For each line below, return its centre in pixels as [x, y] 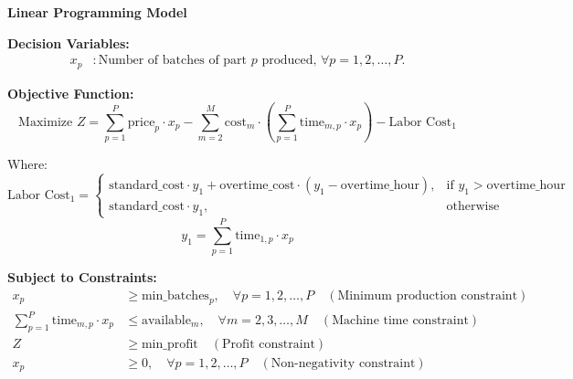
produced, [289, 61]
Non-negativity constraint [343, 363]
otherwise [473, 206]
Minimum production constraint [428, 295]
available [166, 321]
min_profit [170, 344]
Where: [27, 163]
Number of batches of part [173, 61]
